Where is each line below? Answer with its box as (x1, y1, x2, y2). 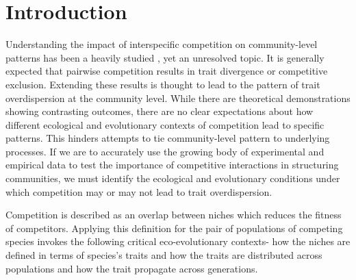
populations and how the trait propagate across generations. (5, 261, 258, 275)
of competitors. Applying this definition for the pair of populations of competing (5, 220, 343, 235)
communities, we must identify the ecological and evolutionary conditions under (5, 171, 340, 186)
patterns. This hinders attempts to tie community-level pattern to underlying (5, 131, 330, 145)
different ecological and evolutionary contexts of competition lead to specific (5, 117, 325, 131)
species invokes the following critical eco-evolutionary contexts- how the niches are (5, 234, 351, 249)
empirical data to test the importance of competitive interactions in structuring (5, 157, 339, 172)
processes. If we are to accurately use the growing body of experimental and (5, 144, 325, 158)
